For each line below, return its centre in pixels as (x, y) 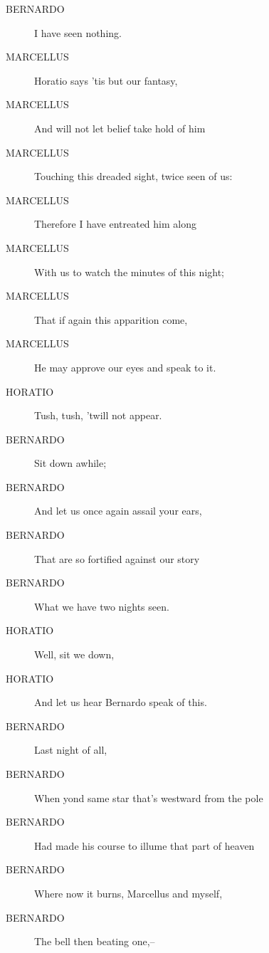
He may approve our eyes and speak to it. (125, 367)
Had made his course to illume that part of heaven (144, 845)
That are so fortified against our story (117, 558)
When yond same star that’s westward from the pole (149, 797)
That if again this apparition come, (111, 319)
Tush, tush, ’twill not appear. (98, 415)
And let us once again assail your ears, (118, 511)
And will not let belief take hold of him (120, 128)
